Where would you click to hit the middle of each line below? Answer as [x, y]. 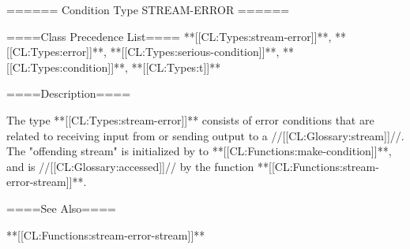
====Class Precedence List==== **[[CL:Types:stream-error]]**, [169, 36]
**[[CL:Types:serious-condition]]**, [195, 52]
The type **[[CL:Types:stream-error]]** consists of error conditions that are [190, 119]
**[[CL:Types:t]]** [176, 67]
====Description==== [69, 93]
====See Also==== [61, 208]
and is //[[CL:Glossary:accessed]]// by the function [130, 166]
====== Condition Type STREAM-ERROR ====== [148, 9]
